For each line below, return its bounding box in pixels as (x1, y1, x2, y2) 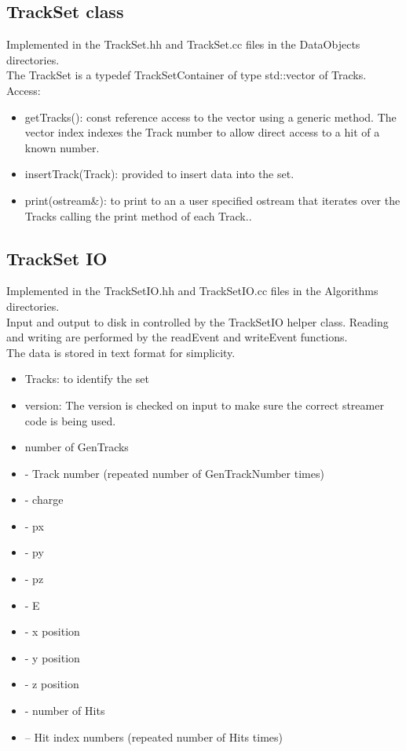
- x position (24, 623, 80, 640)
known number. (24, 139, 100, 155)
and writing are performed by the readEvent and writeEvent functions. (6, 329, 348, 345)
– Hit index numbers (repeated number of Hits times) (24, 728, 283, 745)
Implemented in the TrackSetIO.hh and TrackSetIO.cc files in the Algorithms (6, 283, 379, 299)
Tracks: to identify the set (24, 370, 149, 387)
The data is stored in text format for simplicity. (6, 344, 236, 360)
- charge (24, 491, 64, 508)
